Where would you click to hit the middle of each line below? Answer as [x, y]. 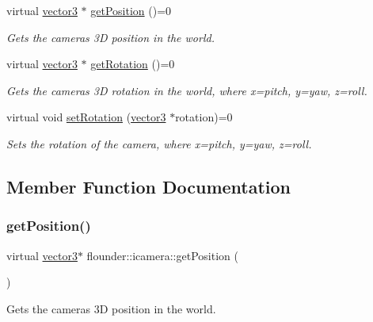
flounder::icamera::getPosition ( [162, 255]
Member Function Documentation [149, 186]
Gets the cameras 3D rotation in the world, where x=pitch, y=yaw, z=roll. [187, 90]
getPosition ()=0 [131, 10]
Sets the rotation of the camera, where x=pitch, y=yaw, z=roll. [159, 143]
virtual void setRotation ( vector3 [86, 117]
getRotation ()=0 [133, 64]
